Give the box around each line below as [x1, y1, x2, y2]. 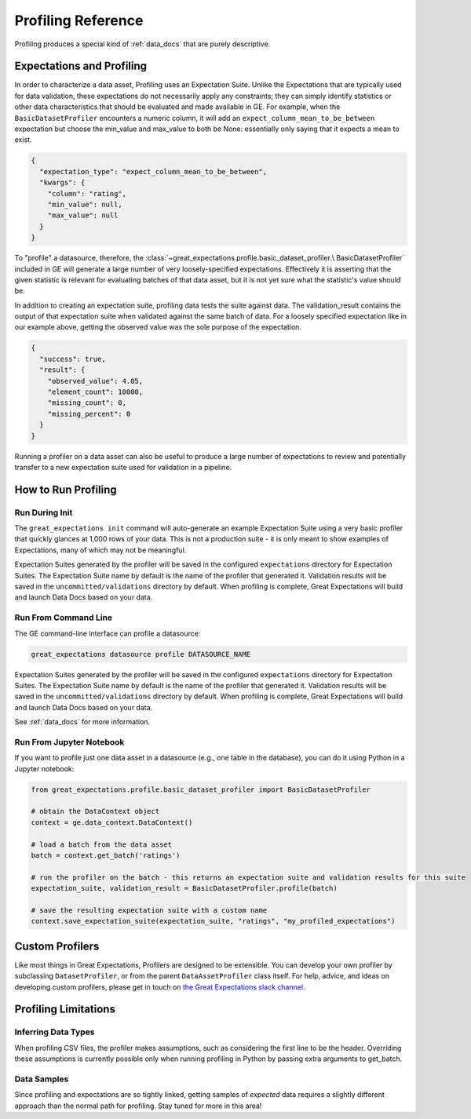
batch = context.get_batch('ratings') [31, 851, 181, 859]
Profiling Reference [14, 12, 144, 29]
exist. [14, 135, 32, 144]
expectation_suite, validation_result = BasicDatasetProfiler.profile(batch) [31, 884, 338, 893]
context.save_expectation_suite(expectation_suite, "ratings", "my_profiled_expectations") [31, 917, 396, 926]
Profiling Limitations [14, 1003, 115, 1016]
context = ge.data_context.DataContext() [31, 818, 193, 827]
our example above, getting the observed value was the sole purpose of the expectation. [14, 323, 302, 332]
